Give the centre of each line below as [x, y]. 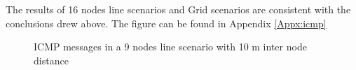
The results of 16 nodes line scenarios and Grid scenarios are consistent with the [178, 9]
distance [51, 60]
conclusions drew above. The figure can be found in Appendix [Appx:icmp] [166, 23]
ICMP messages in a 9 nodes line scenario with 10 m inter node [170, 47]
